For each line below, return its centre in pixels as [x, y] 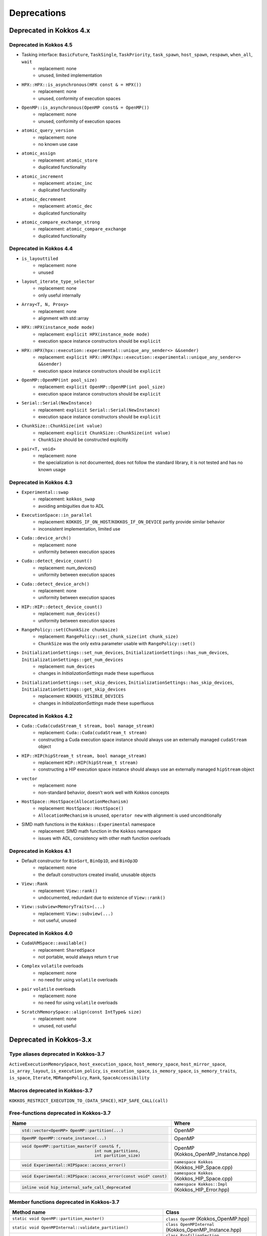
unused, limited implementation [70, 75]
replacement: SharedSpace [67, 950]
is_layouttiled [40, 259]
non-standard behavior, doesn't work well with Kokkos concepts [104, 792]
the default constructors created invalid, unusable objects [97, 875]
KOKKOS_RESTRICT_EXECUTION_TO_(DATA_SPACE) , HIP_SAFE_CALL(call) [89, 1101]
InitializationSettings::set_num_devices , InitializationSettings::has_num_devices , [125, 653]
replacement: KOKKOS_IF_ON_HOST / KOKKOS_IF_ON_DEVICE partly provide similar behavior [132, 522]
